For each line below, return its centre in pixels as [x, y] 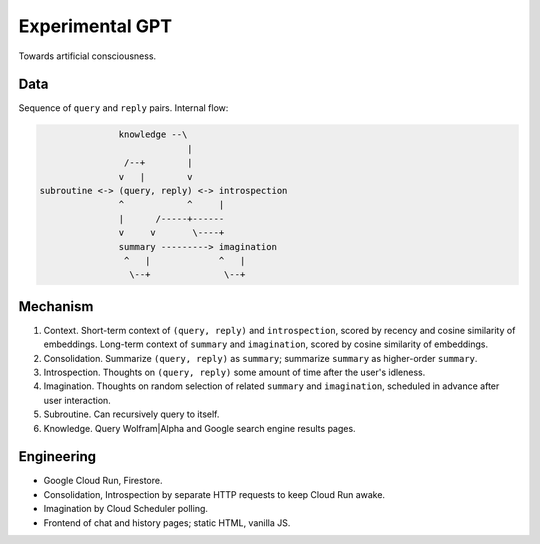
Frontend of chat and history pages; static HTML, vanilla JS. [167, 522]
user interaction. [77, 400]
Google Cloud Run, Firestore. [103, 481]
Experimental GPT [95, 26]
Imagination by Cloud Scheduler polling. [126, 509]
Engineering [57, 456]
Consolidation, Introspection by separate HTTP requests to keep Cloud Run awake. [214, 494]
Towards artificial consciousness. [87, 56]
